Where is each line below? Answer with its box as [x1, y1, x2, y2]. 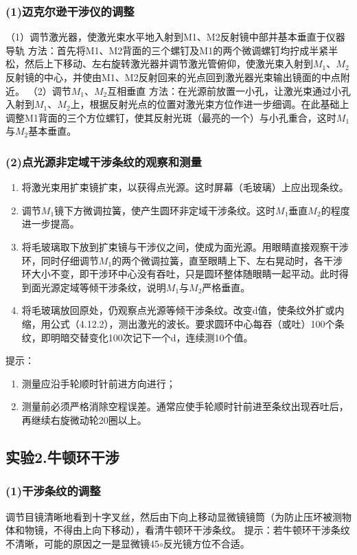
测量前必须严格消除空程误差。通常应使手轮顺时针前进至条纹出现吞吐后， [21, 399, 349, 414]
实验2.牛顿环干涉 [5, 446, 119, 467]
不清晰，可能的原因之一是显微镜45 [5, 536, 159, 550]
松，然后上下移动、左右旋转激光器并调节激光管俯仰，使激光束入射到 [5, 56, 313, 71]
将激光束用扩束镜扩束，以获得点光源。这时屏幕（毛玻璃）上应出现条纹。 [21, 180, 349, 194]
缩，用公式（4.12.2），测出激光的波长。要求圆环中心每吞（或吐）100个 [21, 316, 335, 330]
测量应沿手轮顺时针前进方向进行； [21, 376, 176, 390]
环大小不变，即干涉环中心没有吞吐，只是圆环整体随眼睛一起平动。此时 [21, 267, 339, 281]
